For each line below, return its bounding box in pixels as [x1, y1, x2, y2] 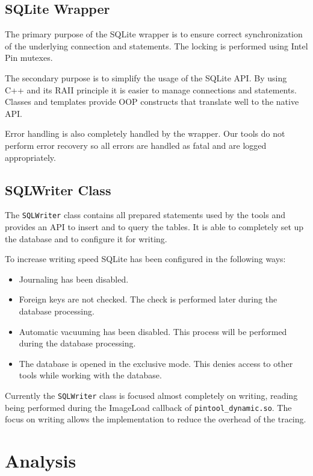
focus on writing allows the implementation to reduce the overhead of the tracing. [5, 413, 306, 425]
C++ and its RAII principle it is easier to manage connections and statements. [5, 83, 297, 96]
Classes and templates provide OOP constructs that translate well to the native [5, 95, 299, 108]
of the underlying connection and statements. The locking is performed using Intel [5, 39, 308, 52]
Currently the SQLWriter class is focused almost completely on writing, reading [5, 389, 298, 401]
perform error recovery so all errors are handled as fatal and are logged [5, 139, 267, 151]
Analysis [5, 448, 76, 473]
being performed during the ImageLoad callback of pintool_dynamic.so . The [5, 401, 292, 413]
